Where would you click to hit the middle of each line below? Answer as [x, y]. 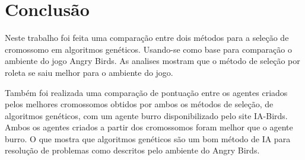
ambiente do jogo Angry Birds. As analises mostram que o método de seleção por [152, 61]
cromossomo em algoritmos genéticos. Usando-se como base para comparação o [148, 49]
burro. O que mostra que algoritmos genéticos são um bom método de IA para [148, 138]
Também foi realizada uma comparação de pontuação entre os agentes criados [146, 92]
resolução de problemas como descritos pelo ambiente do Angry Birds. [132, 150]
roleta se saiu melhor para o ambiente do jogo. [89, 72]
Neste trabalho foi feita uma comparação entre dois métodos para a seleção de [147, 38]
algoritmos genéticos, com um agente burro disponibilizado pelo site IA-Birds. [146, 115]
